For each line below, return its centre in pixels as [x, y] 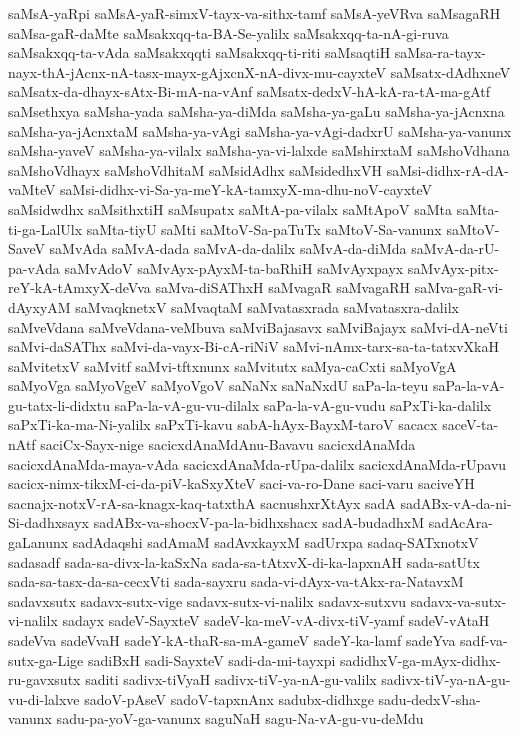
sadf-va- [484, 640]
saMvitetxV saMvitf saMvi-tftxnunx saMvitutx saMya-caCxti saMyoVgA [232, 365]
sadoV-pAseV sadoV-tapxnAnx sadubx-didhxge [229, 698]
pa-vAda [34, 267]
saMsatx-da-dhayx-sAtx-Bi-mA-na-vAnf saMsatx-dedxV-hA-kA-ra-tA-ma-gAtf [249, 91]
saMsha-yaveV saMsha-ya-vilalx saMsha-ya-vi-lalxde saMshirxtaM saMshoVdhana [259, 150]
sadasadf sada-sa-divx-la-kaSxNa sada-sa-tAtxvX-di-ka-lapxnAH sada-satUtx [244, 561]
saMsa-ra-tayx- [440, 52]
